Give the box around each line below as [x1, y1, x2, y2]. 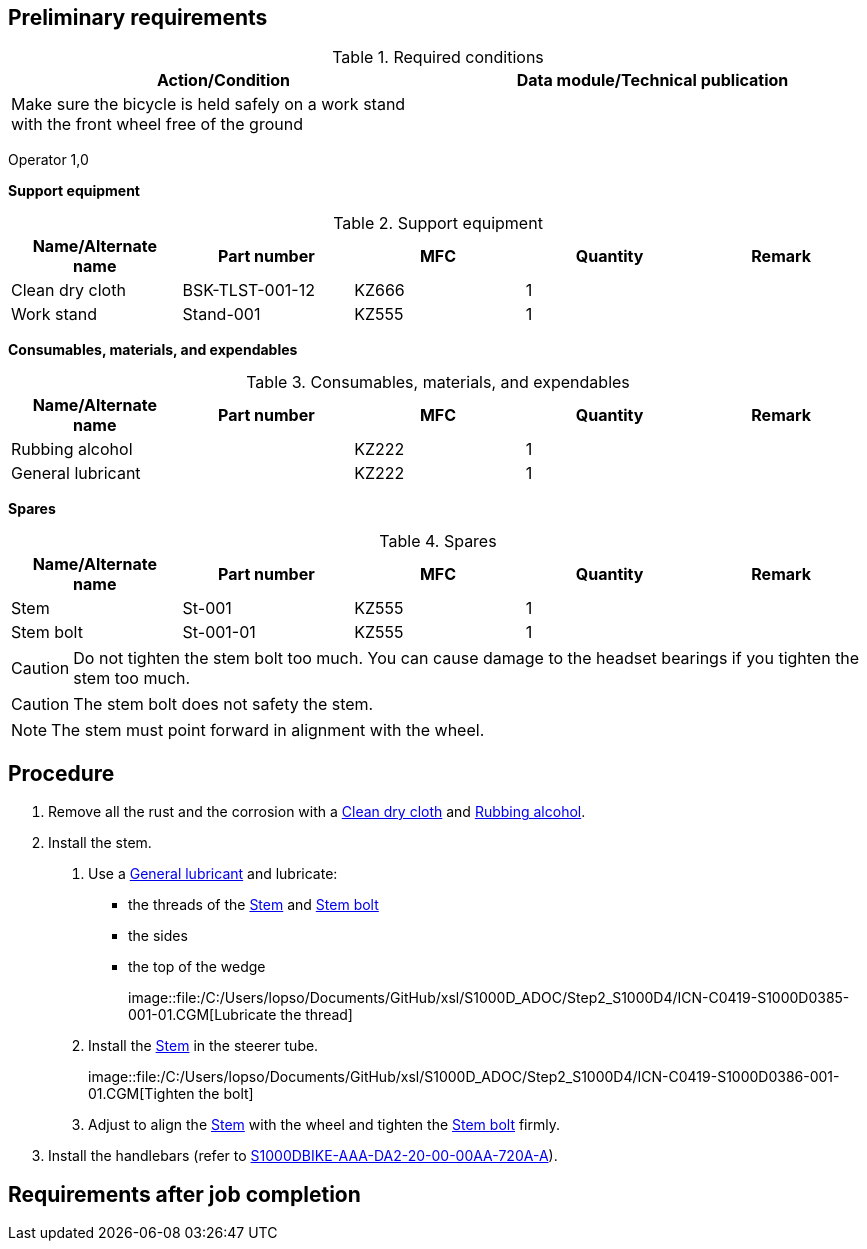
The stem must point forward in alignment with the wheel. [51, 720, 485, 741]
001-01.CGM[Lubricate [128, 1006, 277, 1024]
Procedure [8, 760, 115, 786]
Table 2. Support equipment [333, 213, 543, 234]
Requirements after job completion [8, 1181, 361, 1207]
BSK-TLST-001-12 [182, 280, 315, 301]
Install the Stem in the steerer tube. [88, 1037, 319, 1055]
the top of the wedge [128, 958, 266, 976]
